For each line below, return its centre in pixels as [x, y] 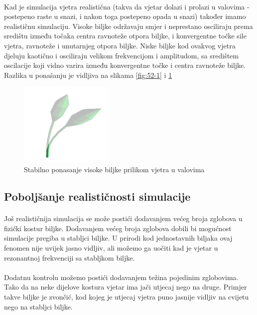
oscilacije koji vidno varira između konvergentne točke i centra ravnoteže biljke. [125, 65]
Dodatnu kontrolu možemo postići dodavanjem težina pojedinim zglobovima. [121, 277]
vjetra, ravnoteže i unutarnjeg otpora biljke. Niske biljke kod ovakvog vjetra [120, 45]
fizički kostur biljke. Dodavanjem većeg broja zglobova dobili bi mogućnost [118, 228]
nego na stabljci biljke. [38, 306]
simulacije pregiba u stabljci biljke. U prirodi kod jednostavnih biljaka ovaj [118, 238]
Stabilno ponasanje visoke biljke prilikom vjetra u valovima [114, 169]
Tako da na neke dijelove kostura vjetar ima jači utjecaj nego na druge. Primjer [126, 287]
